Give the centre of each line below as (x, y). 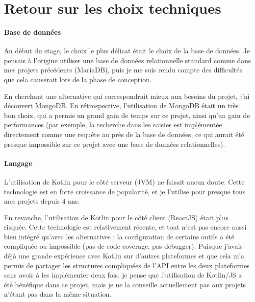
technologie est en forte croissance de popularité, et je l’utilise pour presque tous (125, 191)
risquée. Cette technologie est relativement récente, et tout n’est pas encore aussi (125, 227)
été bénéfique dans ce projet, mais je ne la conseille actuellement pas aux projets (125, 284)
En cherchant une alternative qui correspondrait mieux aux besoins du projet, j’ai (127, 96)
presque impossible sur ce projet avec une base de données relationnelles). (115, 144)
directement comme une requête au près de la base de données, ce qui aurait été (124, 134)
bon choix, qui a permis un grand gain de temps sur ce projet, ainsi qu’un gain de (127, 115)
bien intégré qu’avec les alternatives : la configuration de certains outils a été (119, 236)
